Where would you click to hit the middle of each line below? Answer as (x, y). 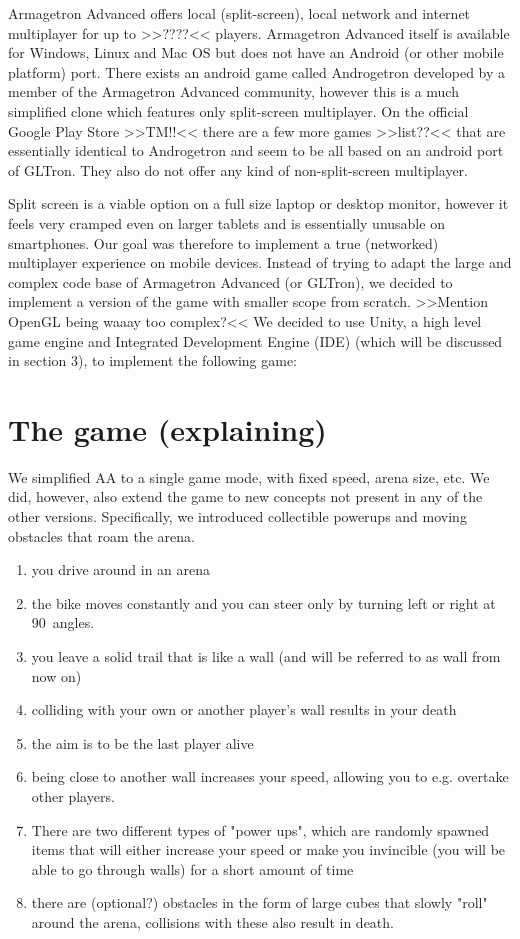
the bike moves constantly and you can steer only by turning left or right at (263, 602)
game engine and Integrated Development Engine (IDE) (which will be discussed (255, 340)
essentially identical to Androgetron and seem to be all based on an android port (256, 150)
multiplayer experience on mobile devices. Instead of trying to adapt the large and (260, 262)
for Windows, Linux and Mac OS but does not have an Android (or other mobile (256, 52)
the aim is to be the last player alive (142, 742)
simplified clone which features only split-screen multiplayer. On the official (238, 110)
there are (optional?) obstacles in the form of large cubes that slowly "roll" (259, 902)
